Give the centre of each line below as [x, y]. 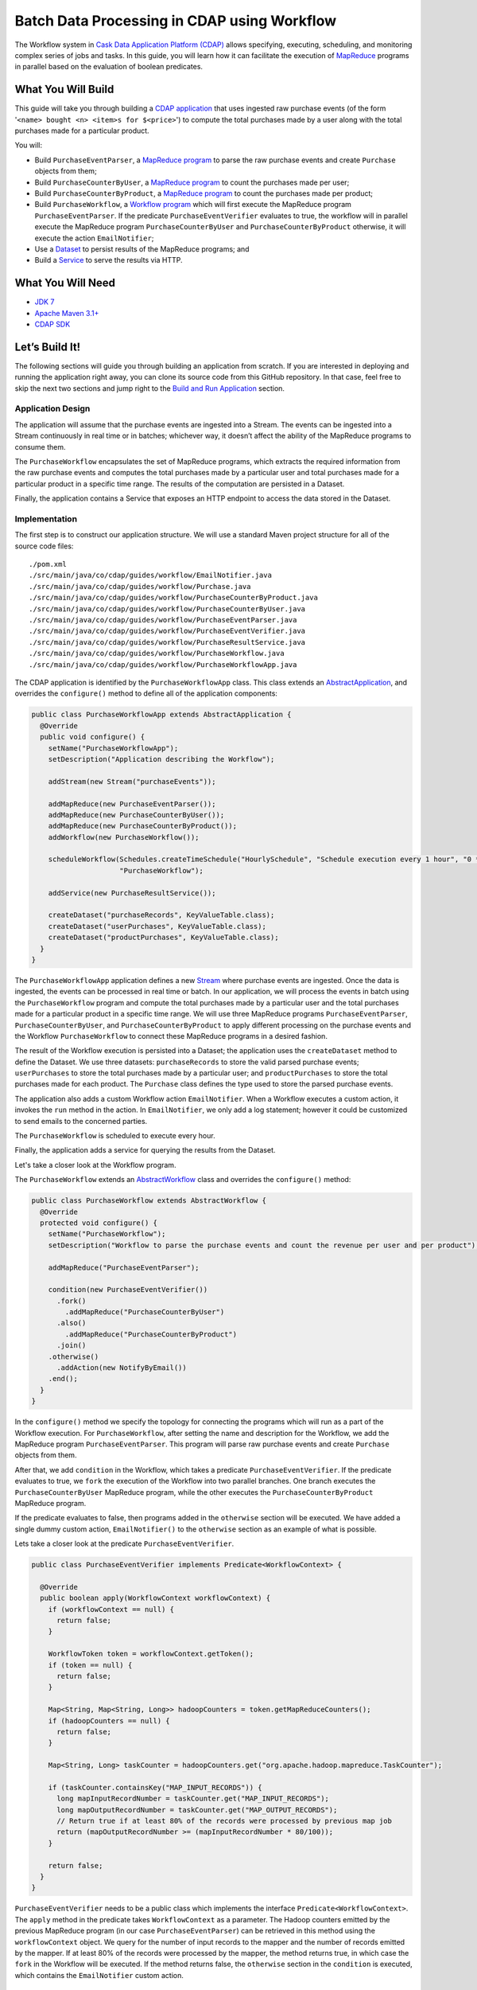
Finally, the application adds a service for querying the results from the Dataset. [145, 1150]
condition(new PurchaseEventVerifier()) [128, 1290]
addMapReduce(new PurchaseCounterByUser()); [136, 815]
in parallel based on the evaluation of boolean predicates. [109, 67]
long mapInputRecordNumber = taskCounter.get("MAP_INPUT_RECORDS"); [193, 1799]
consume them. [41, 447]
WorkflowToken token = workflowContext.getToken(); [151, 1654]
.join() [72, 1346]
